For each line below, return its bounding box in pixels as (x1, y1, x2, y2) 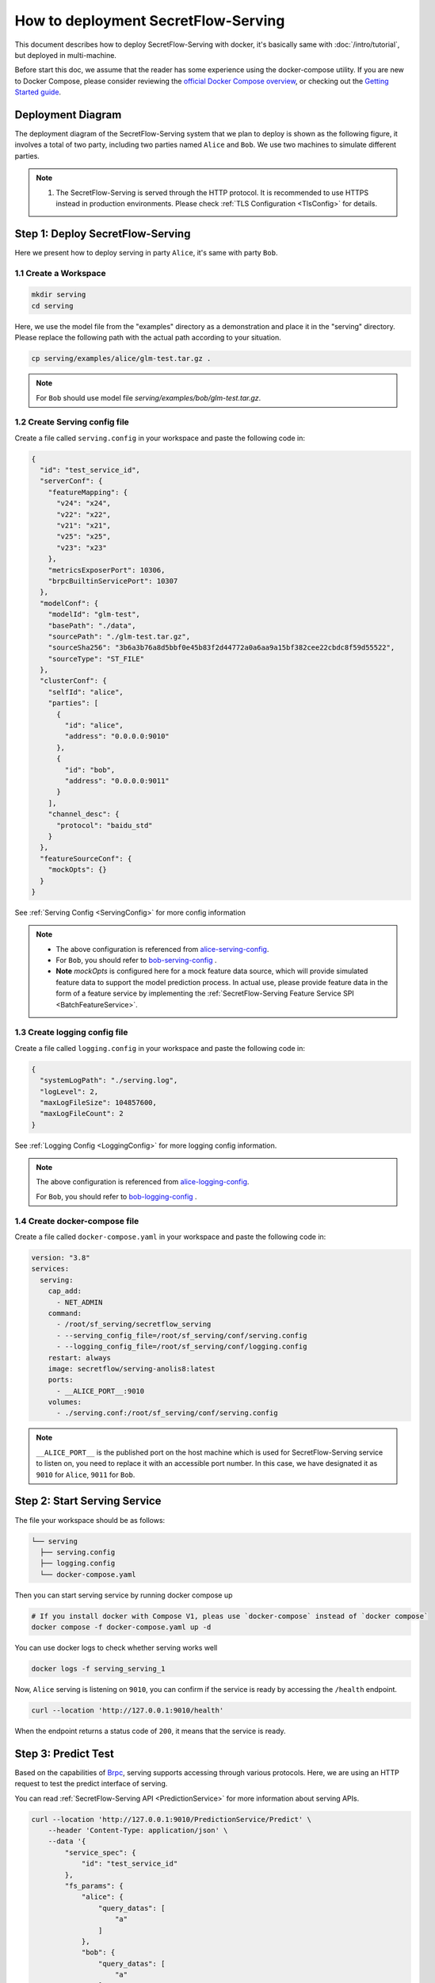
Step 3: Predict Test (14, 1747, 114, 1760)
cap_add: (48, 1287, 82, 1296)
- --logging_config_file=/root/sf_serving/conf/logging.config (56, 1342, 307, 1352)
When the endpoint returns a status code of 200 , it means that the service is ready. (14, 1726, 286, 1736)
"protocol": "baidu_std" (56, 821, 154, 830)
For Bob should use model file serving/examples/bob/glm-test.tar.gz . (36, 393, 261, 402)
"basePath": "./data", (48, 621, 136, 630)
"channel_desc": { (48, 810, 120, 819)
